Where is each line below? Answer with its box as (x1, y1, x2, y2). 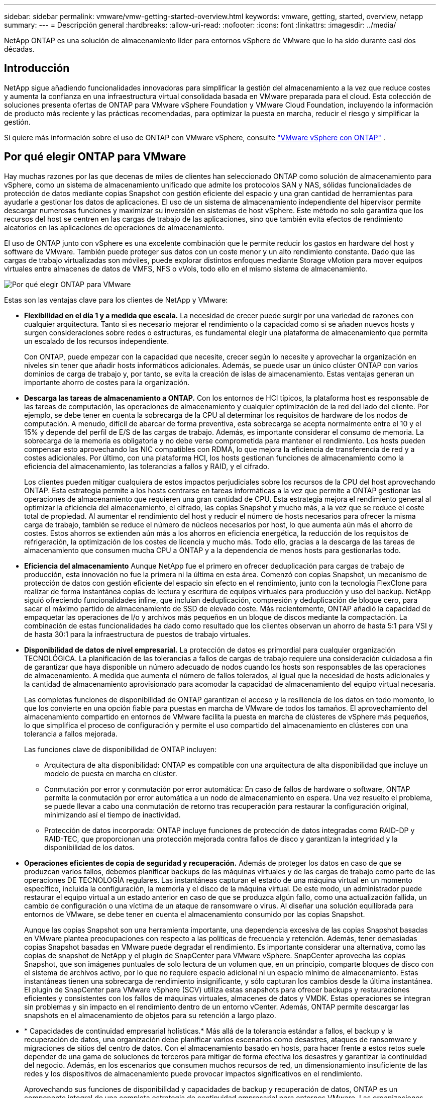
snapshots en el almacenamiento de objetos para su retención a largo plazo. (24, 1011, 276, 1020)
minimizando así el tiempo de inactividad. (44, 810, 181, 819)
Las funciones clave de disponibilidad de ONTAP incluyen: (24, 745, 217, 754)
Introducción (4, 62, 70, 75)
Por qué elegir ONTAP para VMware (4, 150, 186, 163)
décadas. (4, 45, 35, 53)
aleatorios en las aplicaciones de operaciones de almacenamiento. (4, 223, 225, 232)
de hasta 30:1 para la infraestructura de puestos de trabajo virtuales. (24, 629, 251, 638)
